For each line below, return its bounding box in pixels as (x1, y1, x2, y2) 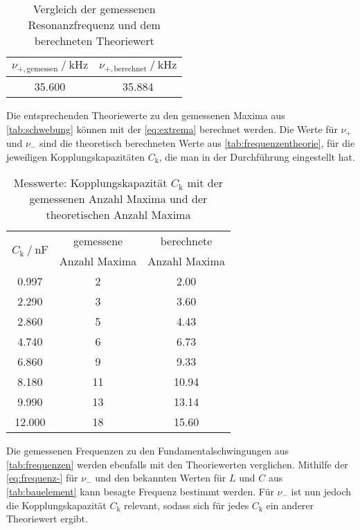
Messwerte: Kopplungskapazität (13, 175, 168, 191)
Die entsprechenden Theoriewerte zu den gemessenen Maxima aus (6, 107, 285, 122)
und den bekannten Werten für (95, 470, 226, 485)
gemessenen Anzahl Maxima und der (29, 191, 208, 207)
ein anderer (266, 497, 314, 512)
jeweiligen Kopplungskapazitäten (6, 149, 145, 164)
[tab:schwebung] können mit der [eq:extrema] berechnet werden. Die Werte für (6, 121, 338, 136)
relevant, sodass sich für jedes (124, 497, 249, 512)
